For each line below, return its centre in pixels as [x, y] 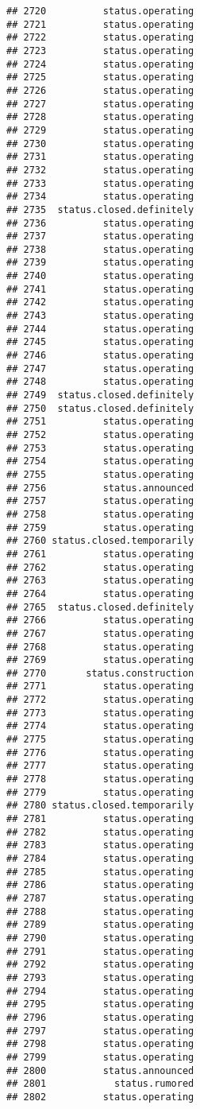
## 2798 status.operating [100, 1044]
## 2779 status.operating [100, 792]
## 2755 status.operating [100, 474]
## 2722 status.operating [100, 38]
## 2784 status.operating [100, 859]
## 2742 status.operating [100, 302]
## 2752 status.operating [100, 435]
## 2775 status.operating [100, 740]
